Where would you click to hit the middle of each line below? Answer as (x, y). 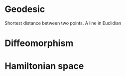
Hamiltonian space (44, 66)
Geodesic (25, 9)
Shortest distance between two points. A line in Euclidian (63, 23)
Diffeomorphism (39, 43)
